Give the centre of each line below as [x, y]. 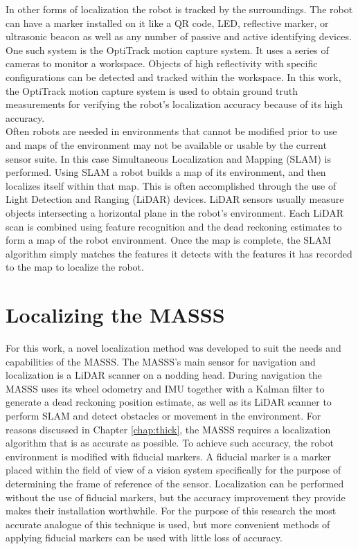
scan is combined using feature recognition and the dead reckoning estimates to [174, 226]
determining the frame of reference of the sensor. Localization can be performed [175, 483]
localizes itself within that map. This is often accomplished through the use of [171, 185]
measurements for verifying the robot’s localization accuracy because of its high [174, 104]
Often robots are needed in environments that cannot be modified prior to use [171, 131]
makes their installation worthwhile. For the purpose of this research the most [171, 511]
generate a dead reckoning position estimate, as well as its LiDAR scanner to [169, 402]
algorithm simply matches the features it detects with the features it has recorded [179, 253]
